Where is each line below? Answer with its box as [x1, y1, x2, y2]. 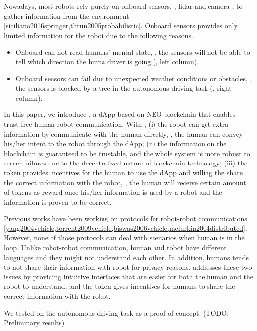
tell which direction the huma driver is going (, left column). [15, 56, 199, 66]
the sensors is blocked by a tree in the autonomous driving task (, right [15, 83, 232, 93]
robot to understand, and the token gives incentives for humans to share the [4, 281, 235, 291]
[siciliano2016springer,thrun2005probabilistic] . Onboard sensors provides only [4, 20, 238, 31]
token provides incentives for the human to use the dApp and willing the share [4, 167, 243, 177]
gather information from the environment [4, 10, 129, 21]
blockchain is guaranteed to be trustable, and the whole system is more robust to [4, 148, 250, 158]
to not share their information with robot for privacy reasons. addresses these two [4, 262, 252, 272]
